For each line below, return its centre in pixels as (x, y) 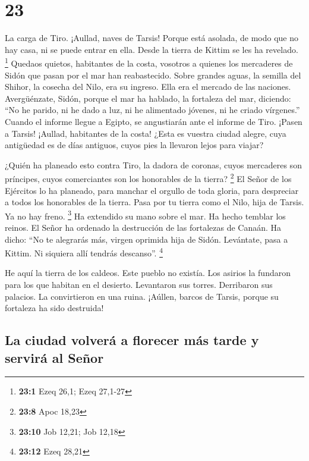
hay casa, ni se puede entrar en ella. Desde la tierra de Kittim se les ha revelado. (152, 49)
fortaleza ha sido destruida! (54, 308)
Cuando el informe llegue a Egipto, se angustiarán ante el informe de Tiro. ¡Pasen (154, 121)
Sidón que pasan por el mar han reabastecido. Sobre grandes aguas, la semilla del (153, 75)
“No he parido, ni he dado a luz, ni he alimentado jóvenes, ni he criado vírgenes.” (152, 110)
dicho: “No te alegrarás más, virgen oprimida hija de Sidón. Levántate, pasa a (146, 239)
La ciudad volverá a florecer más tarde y (132, 340)
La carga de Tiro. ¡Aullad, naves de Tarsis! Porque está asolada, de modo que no (152, 38)
